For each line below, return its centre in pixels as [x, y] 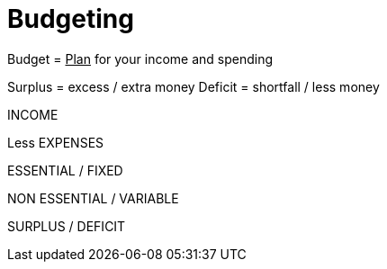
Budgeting [71, 19]
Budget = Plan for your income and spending [140, 58]
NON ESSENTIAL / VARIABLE [93, 198]
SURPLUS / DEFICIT [67, 226]
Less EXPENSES [56, 142]
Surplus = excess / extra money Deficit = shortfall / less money [193, 86]
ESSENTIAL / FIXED [65, 170]
